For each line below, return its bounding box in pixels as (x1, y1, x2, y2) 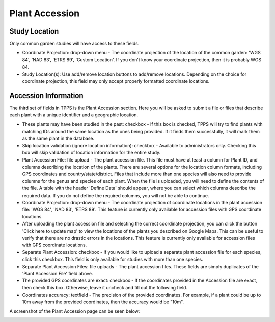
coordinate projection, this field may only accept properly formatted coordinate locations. (22, 78, 210, 84)
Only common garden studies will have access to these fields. (9, 41, 140, 47)
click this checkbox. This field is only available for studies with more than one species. (22, 256, 204, 263)
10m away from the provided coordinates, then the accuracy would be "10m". (22, 299, 184, 305)
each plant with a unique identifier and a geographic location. (9, 112, 139, 118)
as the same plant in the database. (22, 135, 95, 142)
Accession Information (9, 91, 84, 100)
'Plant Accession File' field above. (22, 270, 93, 276)
